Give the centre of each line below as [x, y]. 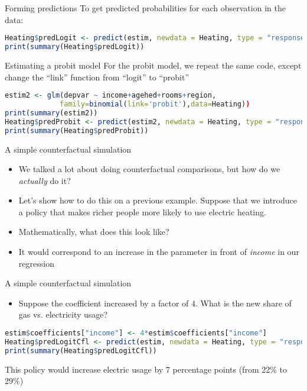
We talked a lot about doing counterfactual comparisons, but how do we [149, 169]
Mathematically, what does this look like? [94, 232]
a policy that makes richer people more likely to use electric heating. [142, 211]
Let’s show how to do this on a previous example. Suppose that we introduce [158, 200]
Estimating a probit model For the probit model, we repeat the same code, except [153, 65]
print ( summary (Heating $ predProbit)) [77, 130]
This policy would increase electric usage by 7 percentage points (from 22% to [146, 369]
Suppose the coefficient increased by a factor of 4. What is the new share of [155, 303]
